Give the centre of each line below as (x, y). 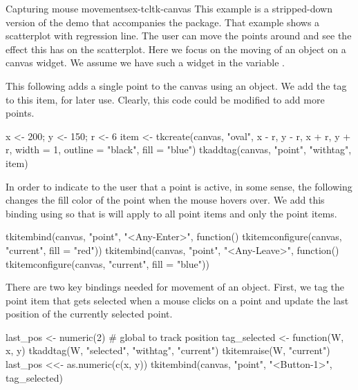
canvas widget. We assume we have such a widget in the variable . (145, 62)
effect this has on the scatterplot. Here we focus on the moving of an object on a (176, 49)
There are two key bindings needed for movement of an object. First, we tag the (175, 287)
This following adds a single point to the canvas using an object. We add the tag (176, 85)
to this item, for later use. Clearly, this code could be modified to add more (165, 99)
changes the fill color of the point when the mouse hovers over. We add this (165, 200)
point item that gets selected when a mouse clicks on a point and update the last (177, 300)
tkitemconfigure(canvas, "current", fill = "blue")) (107, 263)
